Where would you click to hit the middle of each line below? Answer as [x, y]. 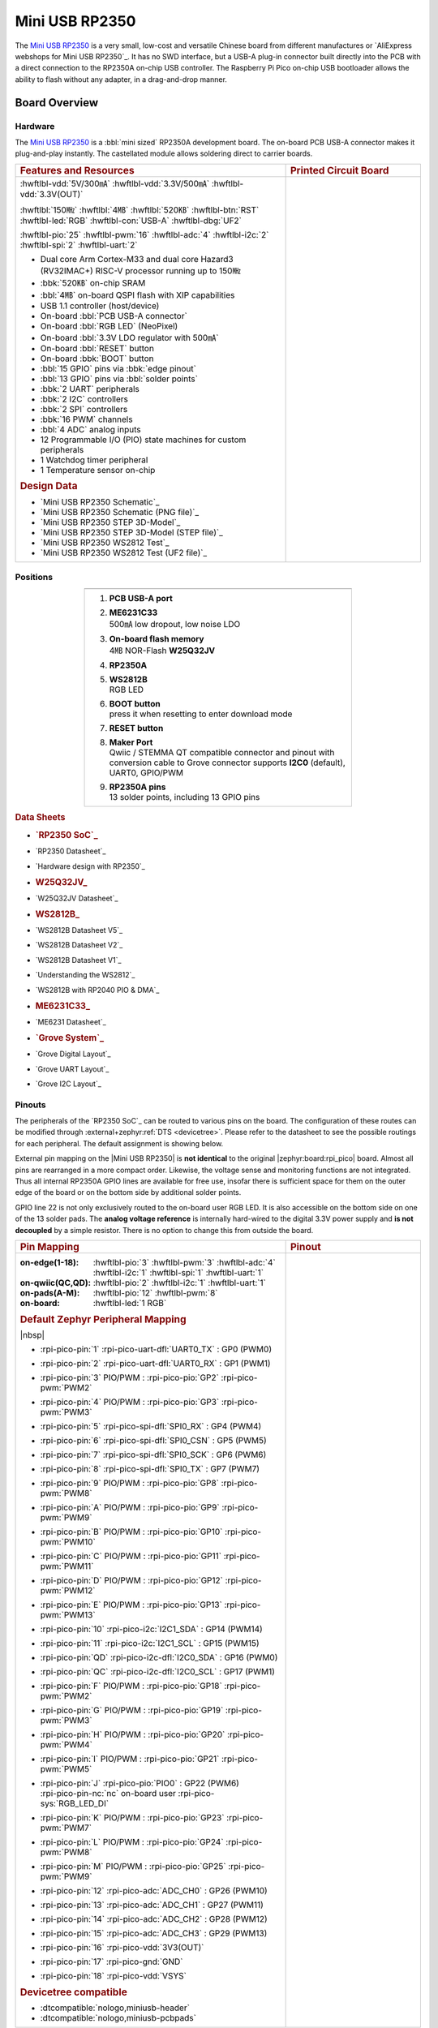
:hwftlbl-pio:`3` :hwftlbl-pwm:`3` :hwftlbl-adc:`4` [184, 1262]
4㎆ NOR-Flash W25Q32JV [162, 651]
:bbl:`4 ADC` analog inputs [90, 429]
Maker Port [131, 742]
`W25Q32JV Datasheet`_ [77, 898]
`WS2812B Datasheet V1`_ [78, 960]
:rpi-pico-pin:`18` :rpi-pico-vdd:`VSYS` [113, 1976]
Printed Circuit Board [339, 170]
